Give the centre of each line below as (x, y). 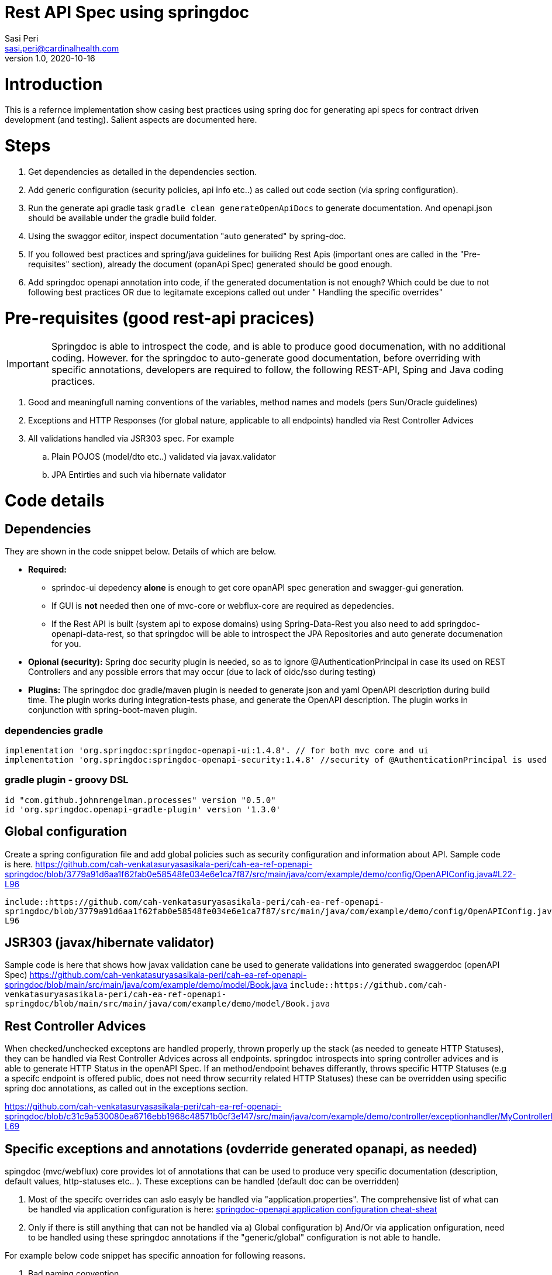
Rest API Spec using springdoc (127, 12)
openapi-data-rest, (88, 634)
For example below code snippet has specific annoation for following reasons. (155, 1256)
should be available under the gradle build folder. (123, 218)
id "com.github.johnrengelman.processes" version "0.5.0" (140, 800)
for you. (66, 644)
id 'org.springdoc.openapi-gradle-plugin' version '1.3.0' (143, 809)
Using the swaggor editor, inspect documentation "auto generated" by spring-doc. (187, 236)
